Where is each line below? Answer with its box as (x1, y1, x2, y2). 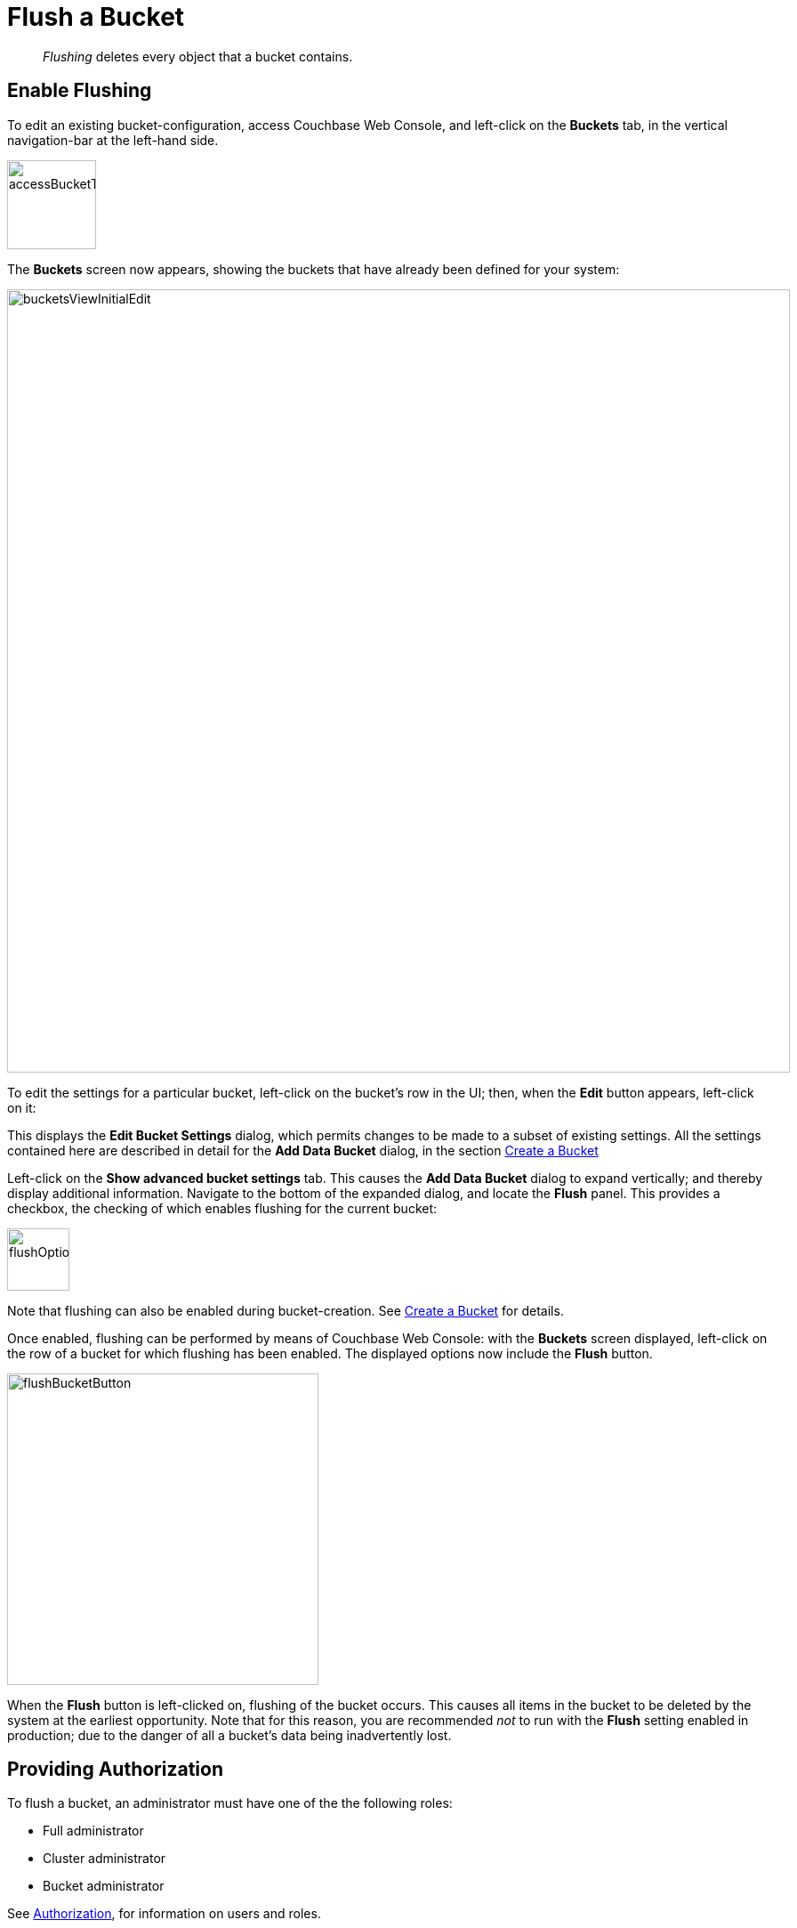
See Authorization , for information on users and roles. (7, 1906, 321, 1922)
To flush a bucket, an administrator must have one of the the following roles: (7, 1795, 453, 1811)
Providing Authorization (7, 1758, 224, 1781)
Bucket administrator (43, 1878, 165, 1894)
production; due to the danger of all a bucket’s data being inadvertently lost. (7, 1727, 452, 1743)
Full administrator (43, 1823, 144, 1839)
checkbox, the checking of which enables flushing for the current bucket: (7, 1200, 438, 1216)
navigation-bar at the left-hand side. (7, 132, 219, 148)
